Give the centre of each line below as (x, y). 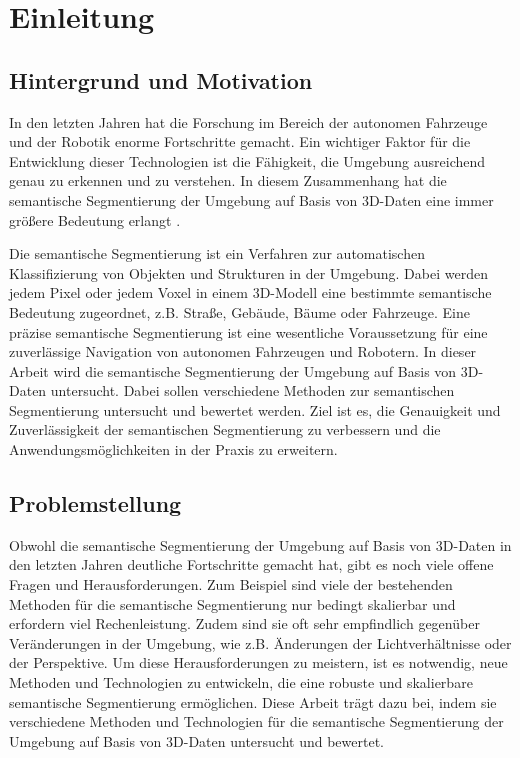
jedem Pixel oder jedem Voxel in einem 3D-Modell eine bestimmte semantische (250, 292)
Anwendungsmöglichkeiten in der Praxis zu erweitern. (173, 449)
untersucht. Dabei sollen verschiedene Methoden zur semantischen (252, 390)
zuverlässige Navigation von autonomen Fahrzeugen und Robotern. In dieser (243, 351)
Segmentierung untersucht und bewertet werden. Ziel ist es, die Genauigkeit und (255, 409)
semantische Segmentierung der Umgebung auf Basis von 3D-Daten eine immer (251, 199)
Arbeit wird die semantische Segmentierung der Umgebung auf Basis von (233, 370)
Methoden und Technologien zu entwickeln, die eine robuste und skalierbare (241, 682)
